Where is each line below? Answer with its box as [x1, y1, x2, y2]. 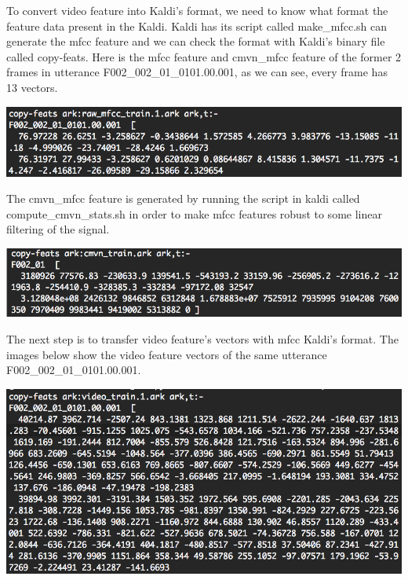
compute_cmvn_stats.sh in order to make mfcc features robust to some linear [6, 205, 382, 222]
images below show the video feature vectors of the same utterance [6, 346, 327, 362]
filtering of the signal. [6, 221, 110, 237]
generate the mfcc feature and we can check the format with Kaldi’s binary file [6, 33, 385, 50]
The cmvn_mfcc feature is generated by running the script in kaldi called [6, 190, 360, 207]
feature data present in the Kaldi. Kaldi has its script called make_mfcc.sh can [6, 17, 388, 34]
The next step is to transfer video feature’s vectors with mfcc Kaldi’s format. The [6, 330, 399, 347]
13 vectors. [6, 79, 58, 95]
